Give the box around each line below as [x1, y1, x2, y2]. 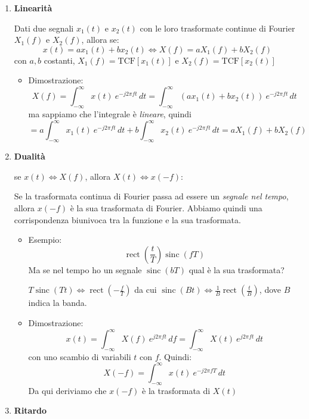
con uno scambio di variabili [28, 350, 131, 362]
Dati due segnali [14, 21, 74, 34]
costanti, [44, 54, 75, 66]
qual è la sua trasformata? [189, 263, 285, 276]
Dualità [14, 150, 45, 162]
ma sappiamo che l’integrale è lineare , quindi [28, 108, 191, 120]
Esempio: [28, 233, 62, 246]
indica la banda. [28, 296, 87, 309]
